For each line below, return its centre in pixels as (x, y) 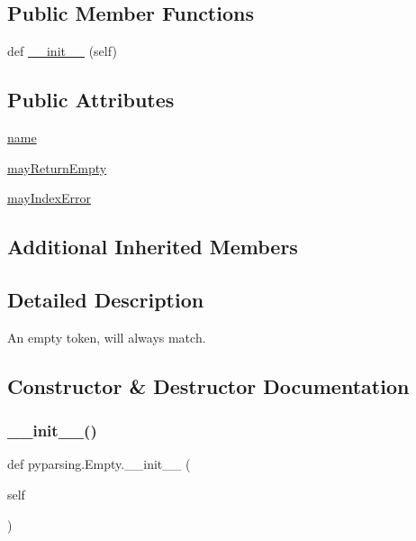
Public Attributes (91, 100)
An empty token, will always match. (107, 337)
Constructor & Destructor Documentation (208, 385)
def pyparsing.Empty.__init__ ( (99, 464)
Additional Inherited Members (153, 247)
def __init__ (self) (62, 51)
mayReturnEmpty (57, 167)
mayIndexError (49, 198)
